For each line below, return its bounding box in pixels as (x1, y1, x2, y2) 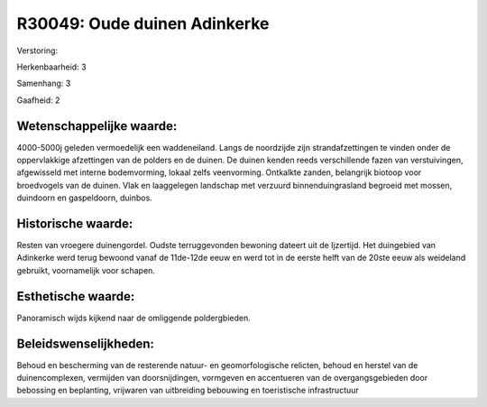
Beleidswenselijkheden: (16, 336, 155, 351)
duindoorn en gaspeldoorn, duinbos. (16, 192, 152, 203)
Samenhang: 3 (16, 78, 71, 89)
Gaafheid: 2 (16, 95, 60, 106)
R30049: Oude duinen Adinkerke (16, 14, 270, 33)
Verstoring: (16, 45, 59, 56)
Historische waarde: (16, 217, 133, 231)
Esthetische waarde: (16, 289, 135, 304)
